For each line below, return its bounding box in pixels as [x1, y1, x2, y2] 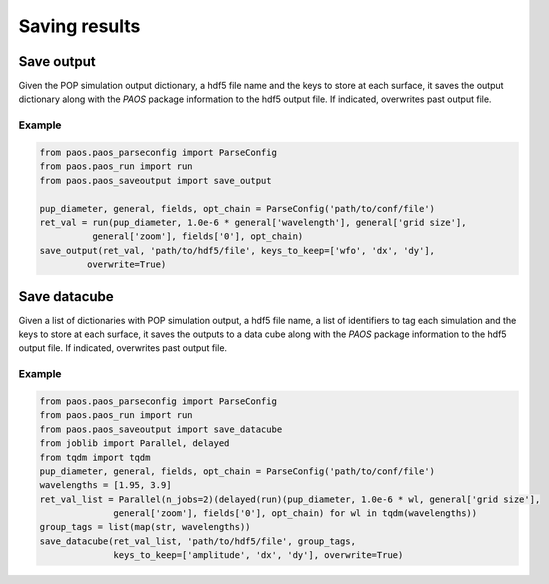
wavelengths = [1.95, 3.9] [39, 480, 172, 491]
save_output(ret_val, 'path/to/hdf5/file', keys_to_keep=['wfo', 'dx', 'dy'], [39, 245, 435, 256]
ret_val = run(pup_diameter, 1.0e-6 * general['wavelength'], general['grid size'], [39, 216, 467, 228]
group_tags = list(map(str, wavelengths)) [39, 521, 251, 533]
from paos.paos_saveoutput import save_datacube [39, 423, 283, 435]
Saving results [18, 15, 141, 37]
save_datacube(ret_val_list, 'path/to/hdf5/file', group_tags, [39, 535, 357, 547]
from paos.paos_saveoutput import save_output [39, 175, 272, 186]
